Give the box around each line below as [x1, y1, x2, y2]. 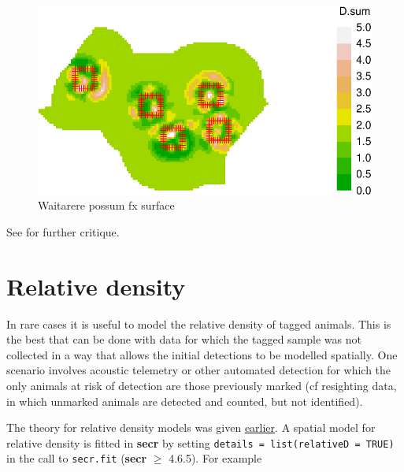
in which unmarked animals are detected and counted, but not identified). [6, 392, 363, 409]
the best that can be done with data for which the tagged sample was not [6, 331, 361, 347]
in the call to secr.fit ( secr [6, 450, 147, 466]
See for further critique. [6, 223, 120, 240]
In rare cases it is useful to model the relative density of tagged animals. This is [6, 315, 391, 332]
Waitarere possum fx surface [38, 197, 175, 214]
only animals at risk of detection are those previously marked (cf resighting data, [6, 377, 397, 393]
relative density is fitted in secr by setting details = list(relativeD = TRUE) [6, 434, 395, 451]
